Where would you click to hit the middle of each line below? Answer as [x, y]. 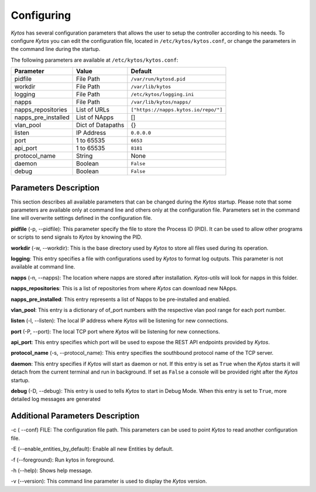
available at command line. [43, 267]
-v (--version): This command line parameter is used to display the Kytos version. [109, 481]
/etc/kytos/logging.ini [162, 94]
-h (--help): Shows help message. [52, 470]
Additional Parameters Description [75, 416]
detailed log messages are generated [56, 399]
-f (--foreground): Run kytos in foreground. [63, 460]
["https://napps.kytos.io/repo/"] [177, 109]
